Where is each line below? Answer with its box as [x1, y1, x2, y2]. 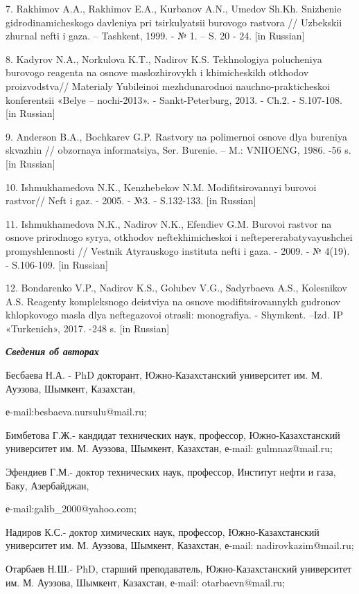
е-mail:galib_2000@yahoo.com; [6, 501, 137, 516]
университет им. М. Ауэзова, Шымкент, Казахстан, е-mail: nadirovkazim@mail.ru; [6, 538, 354, 552]
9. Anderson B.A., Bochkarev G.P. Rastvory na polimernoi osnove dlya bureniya [6, 129, 347, 143]
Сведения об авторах [6, 344, 99, 359]
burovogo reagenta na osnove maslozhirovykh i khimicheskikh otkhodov [6, 65, 309, 80]
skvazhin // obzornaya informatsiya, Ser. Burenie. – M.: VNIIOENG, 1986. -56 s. [6, 143, 351, 157]
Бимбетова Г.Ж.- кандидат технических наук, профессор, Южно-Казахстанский [6, 427, 340, 442]
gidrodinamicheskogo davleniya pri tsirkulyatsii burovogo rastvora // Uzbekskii [6, 15, 342, 29]
